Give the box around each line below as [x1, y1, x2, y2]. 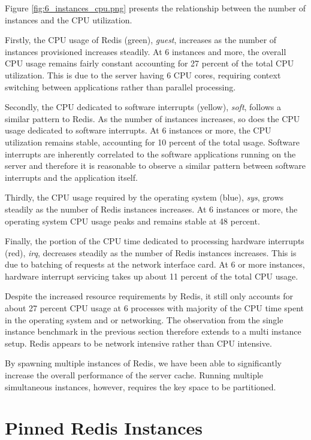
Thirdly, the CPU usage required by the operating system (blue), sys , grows [5, 191, 284, 204]
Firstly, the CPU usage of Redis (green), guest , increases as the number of [5, 34, 277, 46]
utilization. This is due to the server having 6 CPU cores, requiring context [5, 68, 281, 81]
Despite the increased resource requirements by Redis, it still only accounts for [5, 290, 294, 302]
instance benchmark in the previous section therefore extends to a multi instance [5, 325, 301, 338]
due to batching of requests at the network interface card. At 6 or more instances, [5, 258, 305, 271]
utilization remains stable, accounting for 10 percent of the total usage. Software [5, 135, 300, 148]
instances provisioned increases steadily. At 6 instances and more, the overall [5, 45, 286, 57]
